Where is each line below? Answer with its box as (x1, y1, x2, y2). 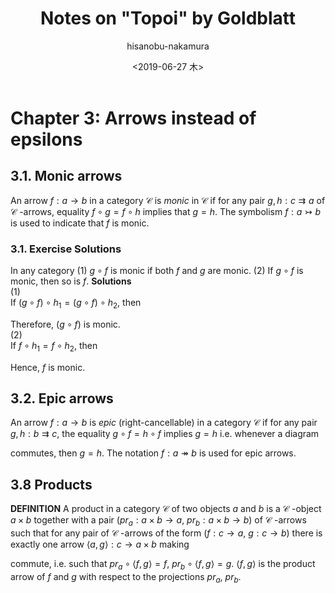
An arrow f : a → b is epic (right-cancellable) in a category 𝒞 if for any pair (10, 417, 318, 429)
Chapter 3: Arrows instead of (10, 107, 257, 129)
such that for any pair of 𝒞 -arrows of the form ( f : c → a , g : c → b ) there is (10, 527, 323, 539)
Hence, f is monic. (10, 361, 86, 373)
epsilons (10, 128, 83, 151)
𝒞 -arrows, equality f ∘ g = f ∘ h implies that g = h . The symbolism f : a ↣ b (10, 205, 322, 217)
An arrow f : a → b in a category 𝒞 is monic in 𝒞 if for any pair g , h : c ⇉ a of (10, 194, 326, 206)
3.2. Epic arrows (10, 390, 114, 407)
